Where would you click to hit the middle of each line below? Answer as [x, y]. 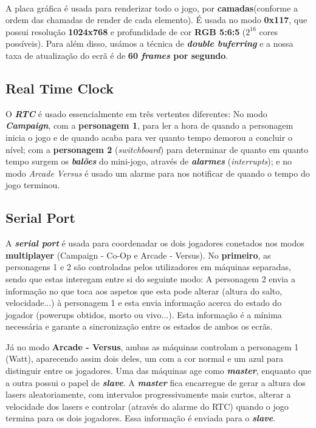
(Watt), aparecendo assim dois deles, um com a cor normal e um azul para [144, 358]
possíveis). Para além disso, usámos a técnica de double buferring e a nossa [149, 43]
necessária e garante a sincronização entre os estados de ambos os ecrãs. [139, 326]
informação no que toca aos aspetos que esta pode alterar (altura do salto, [144, 290]
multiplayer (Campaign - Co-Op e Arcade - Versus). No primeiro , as [138, 255]
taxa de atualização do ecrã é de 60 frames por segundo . [117, 55]
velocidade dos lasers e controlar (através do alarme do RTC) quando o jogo [147, 406]
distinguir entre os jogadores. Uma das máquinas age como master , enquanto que [159, 371]
